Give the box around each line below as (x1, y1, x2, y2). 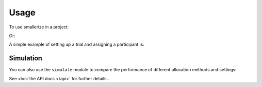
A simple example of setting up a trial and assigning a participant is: (9, 41, 145, 48)
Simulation (9, 54, 42, 62)
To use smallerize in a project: (9, 24, 69, 30)
